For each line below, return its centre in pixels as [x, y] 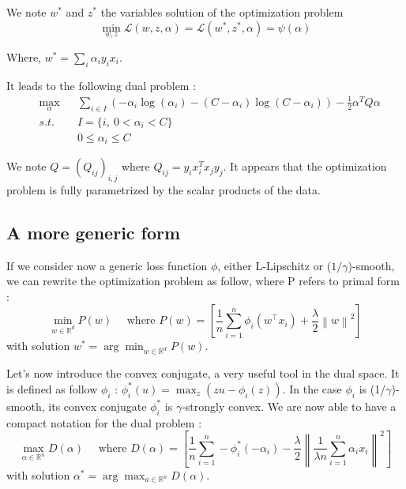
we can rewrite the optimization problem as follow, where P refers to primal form [203, 281]
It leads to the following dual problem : [101, 85]
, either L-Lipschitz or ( [274, 265]
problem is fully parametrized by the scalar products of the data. [164, 189]
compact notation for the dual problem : [104, 422]
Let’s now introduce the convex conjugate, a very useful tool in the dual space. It [203, 373]
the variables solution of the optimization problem [222, 12]
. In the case [312, 388]
